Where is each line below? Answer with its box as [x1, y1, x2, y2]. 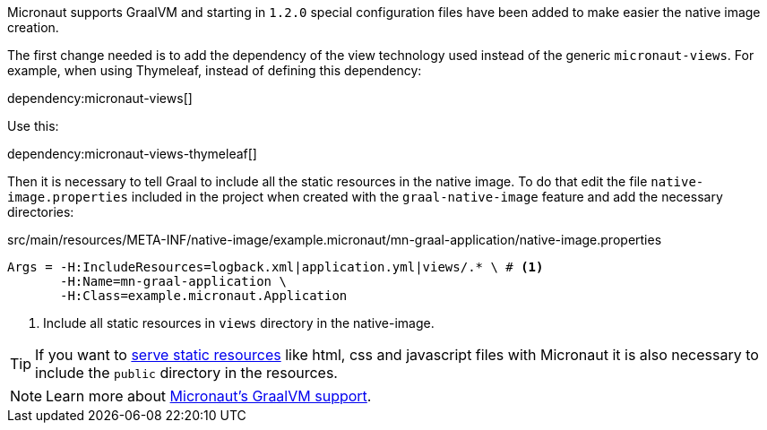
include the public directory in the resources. [35, 364, 338, 382]
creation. [7, 20, 59, 35]
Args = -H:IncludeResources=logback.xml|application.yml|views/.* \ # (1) [7, 260, 544, 274]
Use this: [7, 118, 59, 133]
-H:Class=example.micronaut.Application [60, 288, 348, 303]
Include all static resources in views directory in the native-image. [43, 315, 435, 331]
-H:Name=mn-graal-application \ [60, 274, 287, 288]
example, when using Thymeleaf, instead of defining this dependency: [7, 63, 422, 78]
